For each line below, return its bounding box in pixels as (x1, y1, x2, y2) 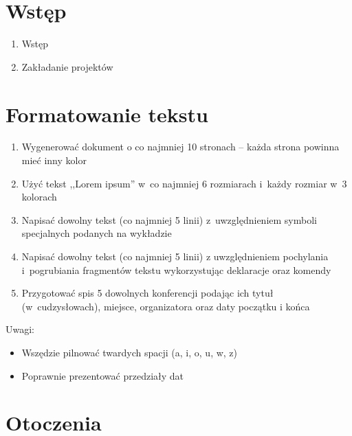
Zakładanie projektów (21, 59, 113, 73)
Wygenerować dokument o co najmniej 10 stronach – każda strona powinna (21, 139, 340, 154)
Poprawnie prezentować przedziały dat (21, 368, 184, 382)
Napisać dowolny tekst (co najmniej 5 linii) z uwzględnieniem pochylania (21, 249, 329, 263)
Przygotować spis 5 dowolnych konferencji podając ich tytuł (21, 286, 274, 300)
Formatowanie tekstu (5, 100, 208, 128)
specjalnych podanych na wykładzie (21, 226, 172, 240)
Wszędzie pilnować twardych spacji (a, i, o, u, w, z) (21, 345, 238, 359)
